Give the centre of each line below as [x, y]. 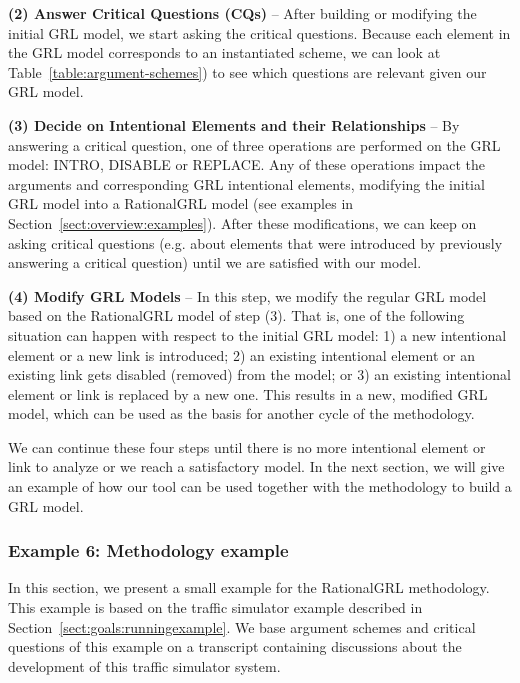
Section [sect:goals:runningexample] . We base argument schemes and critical [242, 626]
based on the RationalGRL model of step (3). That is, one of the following [236, 315]
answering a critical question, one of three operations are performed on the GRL [254, 144]
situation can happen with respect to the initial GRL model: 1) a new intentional [257, 334]
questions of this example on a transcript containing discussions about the [235, 646]
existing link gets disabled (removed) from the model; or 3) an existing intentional [259, 374]
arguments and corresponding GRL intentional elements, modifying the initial [246, 183]
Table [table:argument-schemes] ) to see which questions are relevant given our [247, 71]
